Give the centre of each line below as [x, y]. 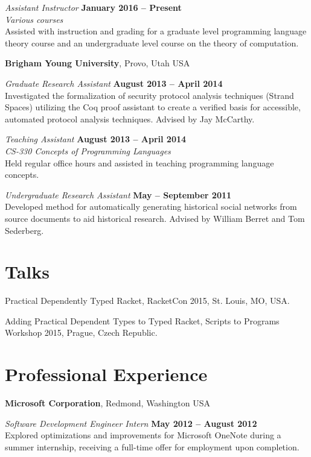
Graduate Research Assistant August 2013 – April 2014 [114, 83]
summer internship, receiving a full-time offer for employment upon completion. [152, 446]
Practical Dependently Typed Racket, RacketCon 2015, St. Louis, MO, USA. [147, 301]
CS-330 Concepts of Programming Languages [88, 150]
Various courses [34, 19]
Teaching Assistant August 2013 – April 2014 [96, 139]
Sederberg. [24, 230]
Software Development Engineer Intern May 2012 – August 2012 [131, 423]
